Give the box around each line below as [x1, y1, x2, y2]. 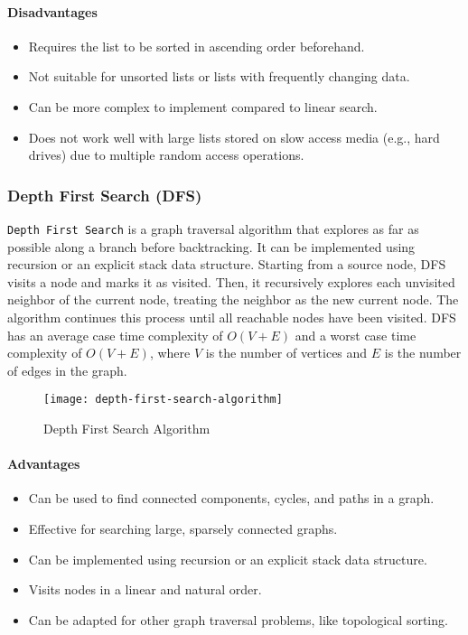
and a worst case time [295, 325, 417, 344]
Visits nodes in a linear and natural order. [28, 580, 262, 599]
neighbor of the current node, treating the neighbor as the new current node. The [7, 290, 459, 309]
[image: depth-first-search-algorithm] [43, 393, 283, 406]
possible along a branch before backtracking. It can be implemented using [7, 237, 416, 256]
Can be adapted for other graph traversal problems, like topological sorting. [28, 610, 448, 629]
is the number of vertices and [205, 343, 368, 362]
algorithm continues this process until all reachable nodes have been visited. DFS [7, 308, 456, 327]
